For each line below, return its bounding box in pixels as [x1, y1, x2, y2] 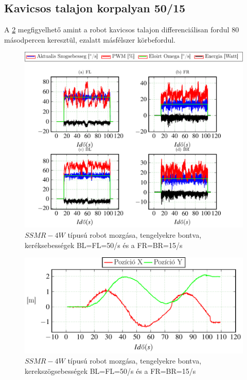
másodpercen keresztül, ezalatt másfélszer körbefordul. [4, 34, 175, 45]
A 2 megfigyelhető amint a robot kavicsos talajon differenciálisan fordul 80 [4, 24, 239, 35]
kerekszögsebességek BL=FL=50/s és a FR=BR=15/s [25, 365, 196, 376]
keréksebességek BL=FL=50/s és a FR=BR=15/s [25, 239, 183, 250]
